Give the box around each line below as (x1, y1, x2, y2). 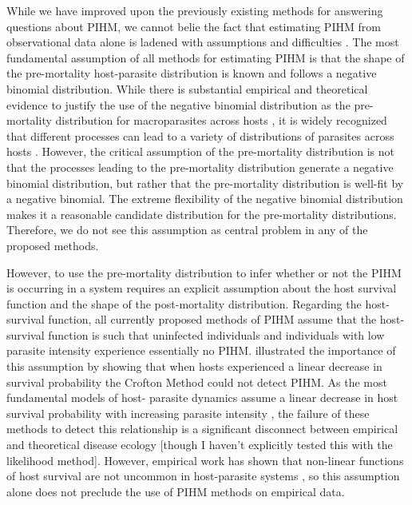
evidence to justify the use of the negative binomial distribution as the (6, 96, 351, 113)
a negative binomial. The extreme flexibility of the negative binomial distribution (6, 190, 403, 207)
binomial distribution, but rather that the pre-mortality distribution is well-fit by (6, 174, 404, 191)
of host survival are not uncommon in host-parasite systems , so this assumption (6, 467, 400, 484)
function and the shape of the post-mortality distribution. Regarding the (6, 295, 362, 312)
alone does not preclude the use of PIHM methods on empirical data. (6, 483, 345, 499)
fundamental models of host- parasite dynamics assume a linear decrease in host (6, 389, 398, 406)
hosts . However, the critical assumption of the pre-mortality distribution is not (6, 143, 395, 160)
